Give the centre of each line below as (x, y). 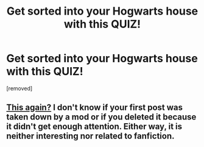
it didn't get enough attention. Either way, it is (94, 127)
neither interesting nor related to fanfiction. (90, 136)
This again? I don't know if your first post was (94, 108)
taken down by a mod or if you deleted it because (101, 117)
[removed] (19, 88)
